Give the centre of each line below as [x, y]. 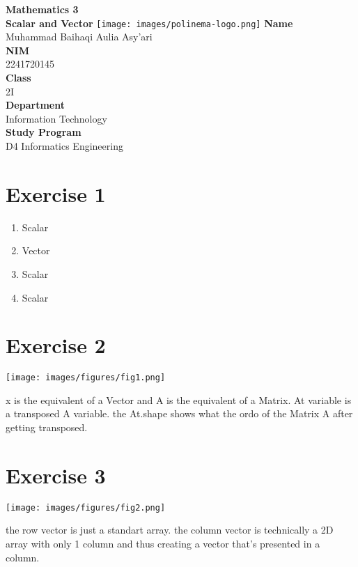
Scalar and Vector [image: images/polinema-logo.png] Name [149, 23]
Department [35, 105]
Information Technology [56, 118]
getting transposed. [47, 427]
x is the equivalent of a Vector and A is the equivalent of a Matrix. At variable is [179, 399]
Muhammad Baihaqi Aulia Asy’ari [79, 37]
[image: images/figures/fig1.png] [86, 378]
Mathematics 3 [42, 9]
